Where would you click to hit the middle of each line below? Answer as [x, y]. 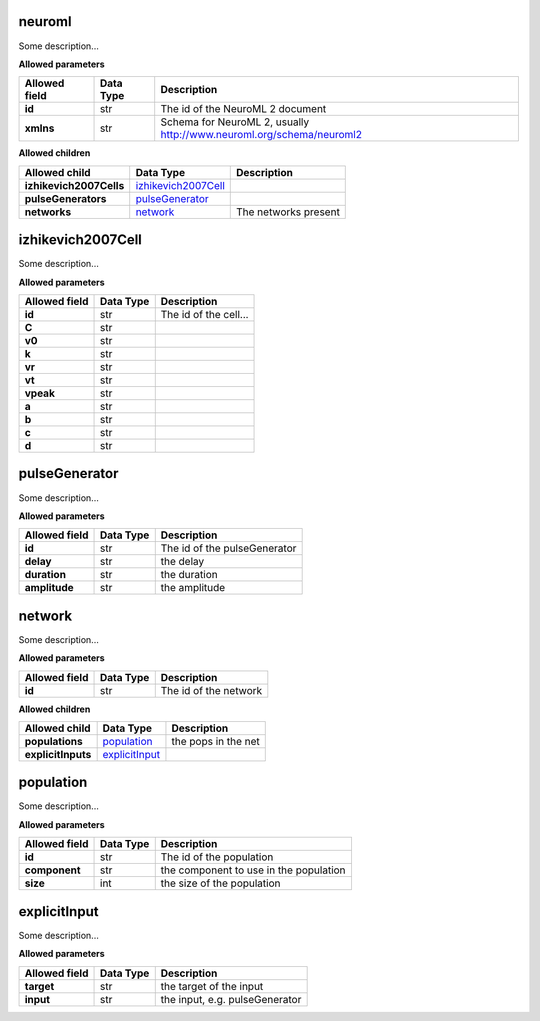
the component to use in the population [253, 870]
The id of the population [217, 857]
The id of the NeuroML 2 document [243, 109]
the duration [189, 575]
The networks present [288, 212]
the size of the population [220, 883]
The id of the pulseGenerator [228, 548]
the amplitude [193, 588]
